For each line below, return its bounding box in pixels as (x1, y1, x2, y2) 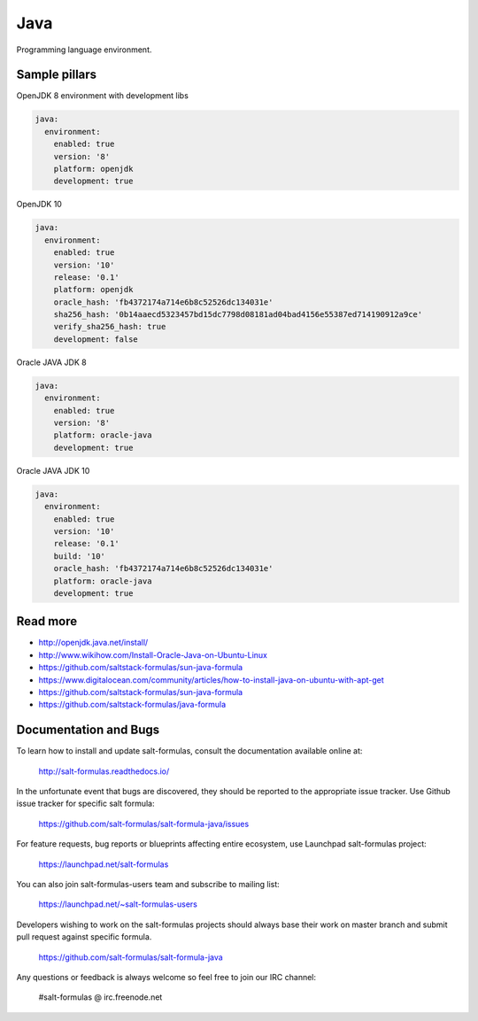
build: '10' (53, 551, 106, 561)
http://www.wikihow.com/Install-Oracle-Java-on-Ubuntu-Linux (38, 649, 267, 660)
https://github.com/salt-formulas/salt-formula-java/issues (38, 818, 250, 829)
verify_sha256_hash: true (53, 321, 166, 332)
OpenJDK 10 (16, 199, 62, 210)
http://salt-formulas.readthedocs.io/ (38, 766, 170, 777)
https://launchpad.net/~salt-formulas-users (38, 899, 198, 909)
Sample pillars (16, 67, 97, 82)
